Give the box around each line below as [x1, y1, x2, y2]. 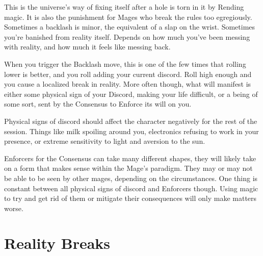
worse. [4, 202, 23, 213]
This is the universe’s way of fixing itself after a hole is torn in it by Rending [4, 2, 244, 12]
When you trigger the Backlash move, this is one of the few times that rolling [4, 58, 246, 69]
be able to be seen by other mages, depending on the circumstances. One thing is [4, 172, 258, 183]
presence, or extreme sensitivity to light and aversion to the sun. [4, 136, 205, 146]
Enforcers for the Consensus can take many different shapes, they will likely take [4, 152, 256, 163]
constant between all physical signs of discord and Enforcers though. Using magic [4, 183, 258, 193]
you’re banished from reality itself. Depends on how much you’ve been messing [4, 31, 250, 42]
